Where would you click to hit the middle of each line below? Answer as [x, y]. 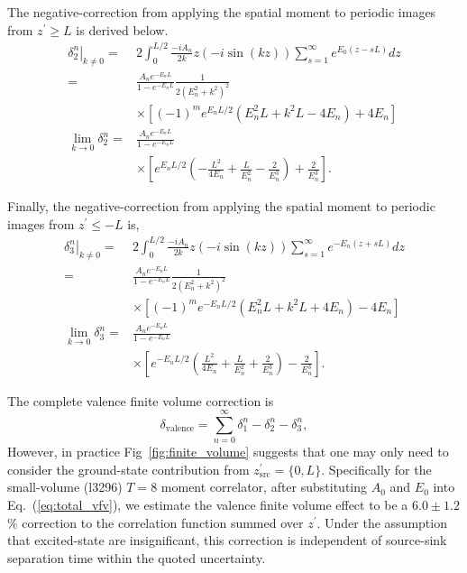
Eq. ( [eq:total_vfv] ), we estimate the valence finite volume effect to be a [208, 505]
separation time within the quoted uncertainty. [137, 557]
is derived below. [122, 29]
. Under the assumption [382, 522]
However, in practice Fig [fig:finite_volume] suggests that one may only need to [228, 452]
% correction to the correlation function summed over [156, 522]
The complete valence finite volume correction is [141, 400]
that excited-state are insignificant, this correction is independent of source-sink [227, 540]
